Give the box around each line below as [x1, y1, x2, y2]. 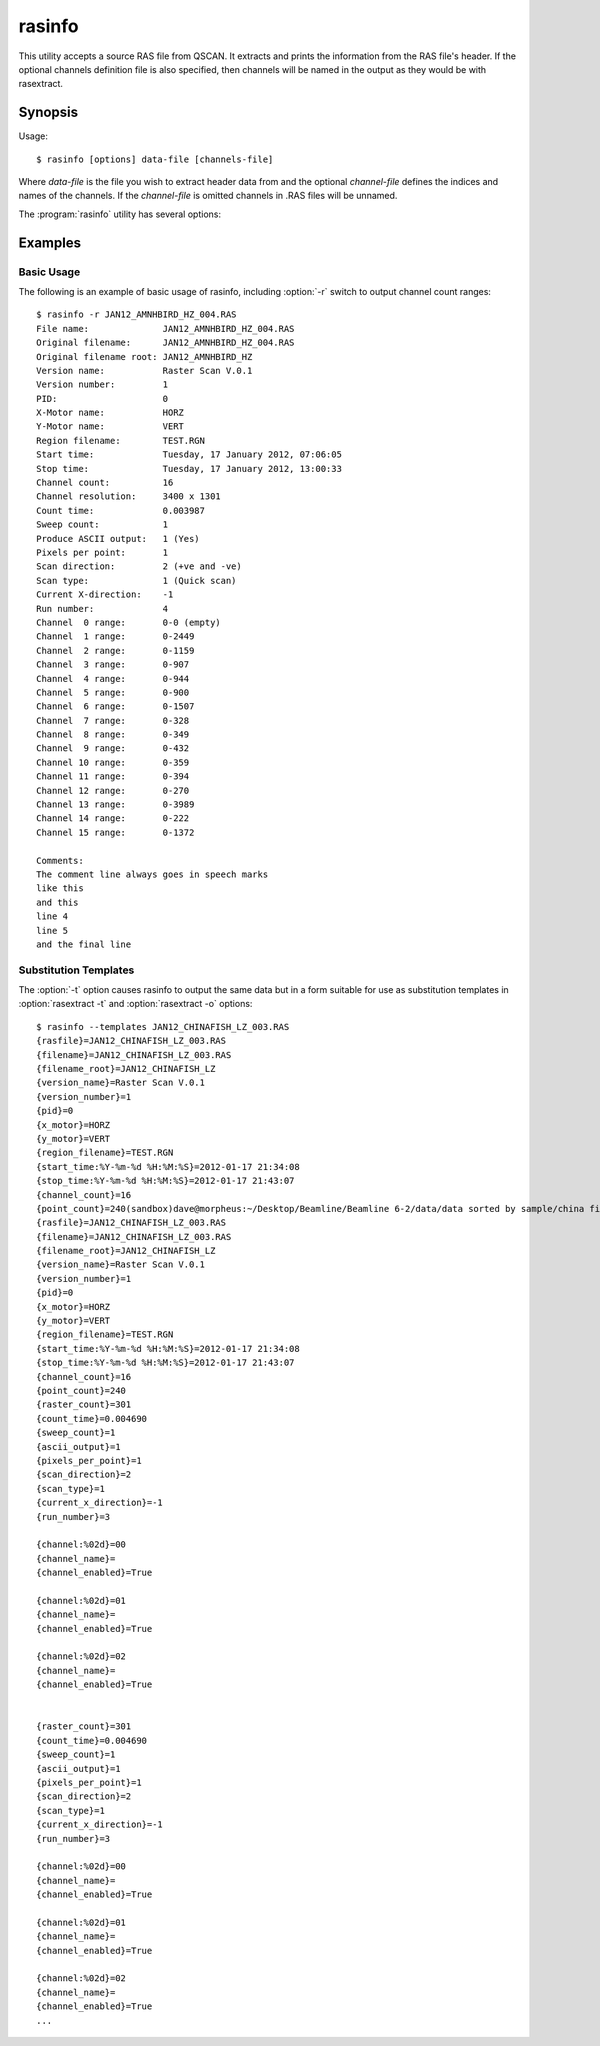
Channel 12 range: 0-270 [36, 785, 190, 796]
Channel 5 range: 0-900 [36, 686, 190, 698]
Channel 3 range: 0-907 [36, 659, 190, 670]
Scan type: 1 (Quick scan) [36, 575, 237, 586]
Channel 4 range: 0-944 [36, 673, 190, 684]
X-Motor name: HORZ [36, 407, 185, 419]
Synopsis [18, 104, 79, 121]
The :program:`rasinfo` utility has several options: [18, 208, 222, 220]
